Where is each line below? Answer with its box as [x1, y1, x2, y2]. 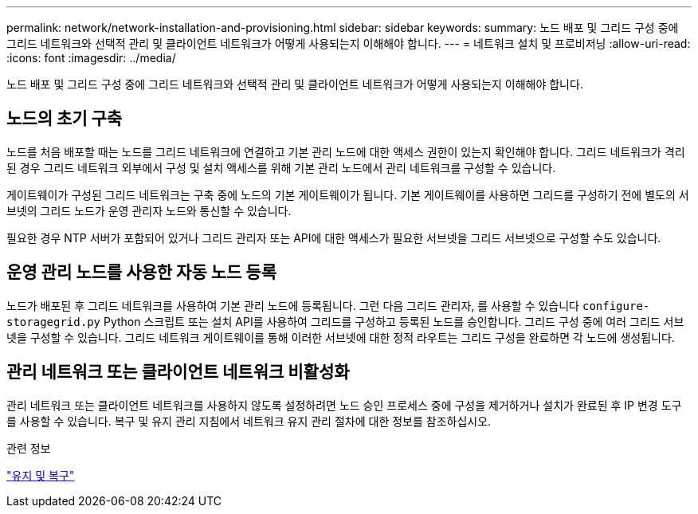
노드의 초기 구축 [6, 108, 123, 129]
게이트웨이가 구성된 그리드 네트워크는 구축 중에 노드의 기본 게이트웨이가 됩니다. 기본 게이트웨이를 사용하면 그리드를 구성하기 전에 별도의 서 [6, 187, 689, 202]
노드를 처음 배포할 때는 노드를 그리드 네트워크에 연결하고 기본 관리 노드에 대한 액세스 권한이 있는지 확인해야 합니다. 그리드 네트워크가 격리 [6, 144, 685, 159]
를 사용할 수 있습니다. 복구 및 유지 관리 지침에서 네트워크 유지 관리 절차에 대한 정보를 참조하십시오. [6, 414, 492, 428]
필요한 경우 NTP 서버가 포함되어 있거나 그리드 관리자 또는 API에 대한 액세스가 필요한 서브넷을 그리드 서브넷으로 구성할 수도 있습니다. [6, 230, 661, 245]
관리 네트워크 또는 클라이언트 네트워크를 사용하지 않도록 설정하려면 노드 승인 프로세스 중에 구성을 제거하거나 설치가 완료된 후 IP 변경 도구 [6, 398, 682, 412]
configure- [582, 299, 650, 312]
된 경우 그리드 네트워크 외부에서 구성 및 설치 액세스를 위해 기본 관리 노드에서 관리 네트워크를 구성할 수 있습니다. [6, 160, 556, 175]
